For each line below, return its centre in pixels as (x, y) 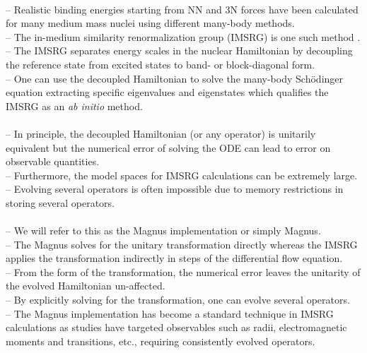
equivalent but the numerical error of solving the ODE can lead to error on (168, 147)
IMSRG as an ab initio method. (74, 106)
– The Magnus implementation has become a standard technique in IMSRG (170, 313)
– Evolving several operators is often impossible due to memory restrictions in (175, 189)
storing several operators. (60, 202)
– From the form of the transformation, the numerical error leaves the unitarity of (183, 271)
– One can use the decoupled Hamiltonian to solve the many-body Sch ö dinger (175, 78)
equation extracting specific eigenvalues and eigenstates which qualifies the (167, 92)
